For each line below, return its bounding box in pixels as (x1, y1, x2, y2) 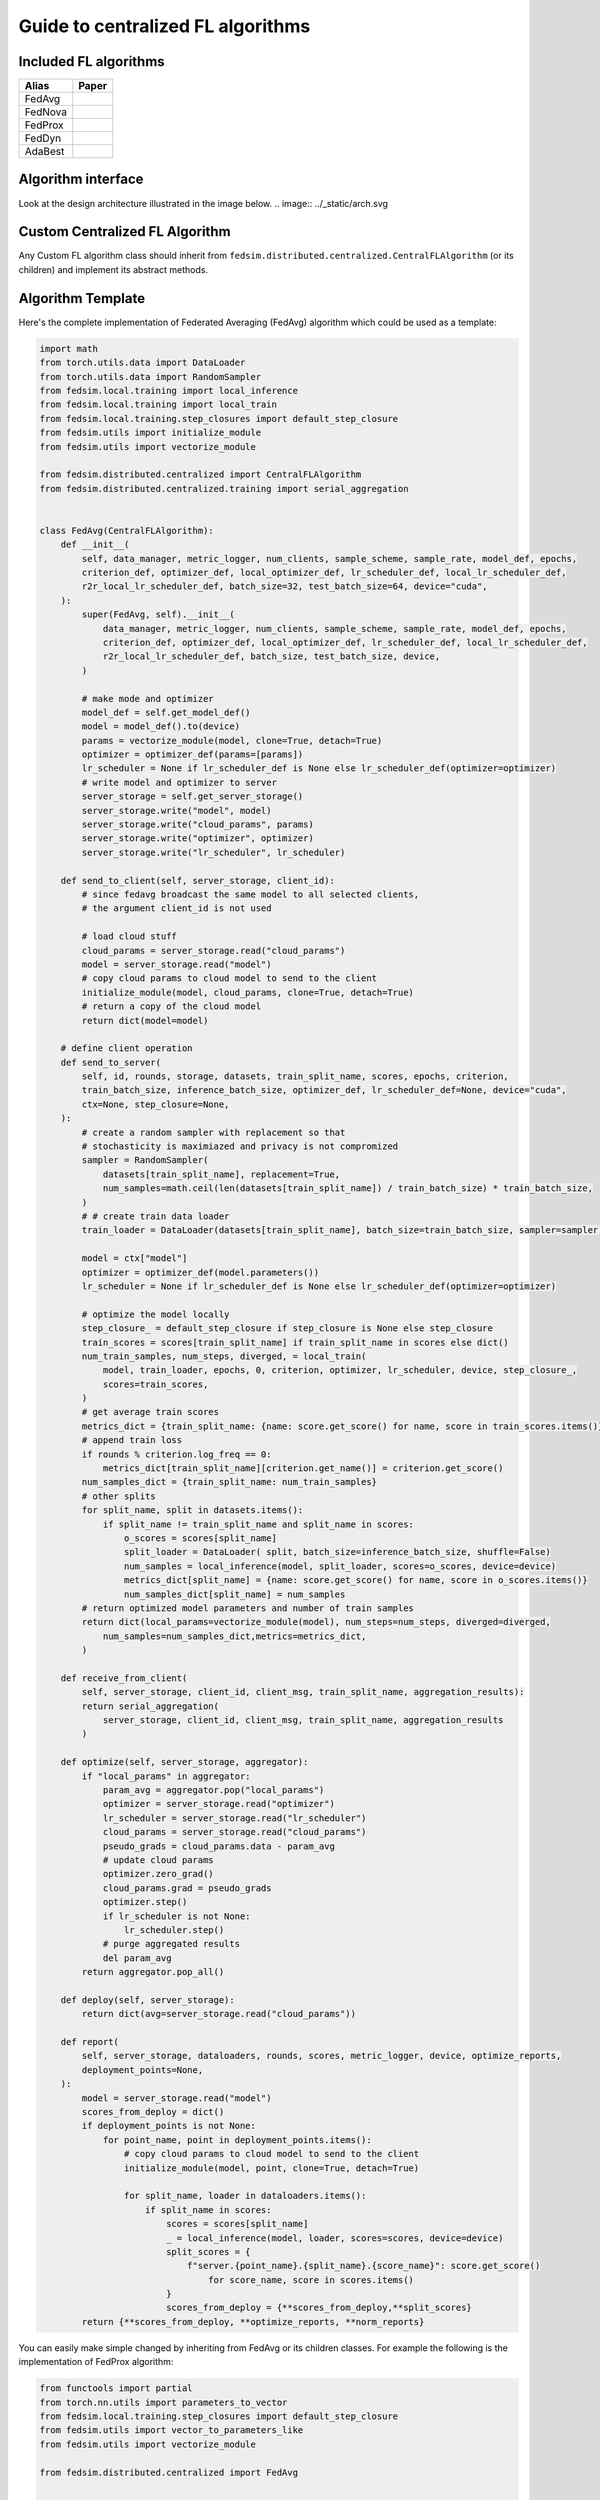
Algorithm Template (18, 290, 145, 307)
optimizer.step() (102, 1896, 188, 1908)
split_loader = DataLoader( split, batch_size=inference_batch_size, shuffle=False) (123, 1546, 552, 1558)
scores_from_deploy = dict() (81, 2106, 225, 2117)
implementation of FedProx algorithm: (18, 2356, 174, 2368)
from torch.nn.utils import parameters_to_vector (39, 2396, 288, 2408)
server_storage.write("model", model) (81, 805, 272, 816)
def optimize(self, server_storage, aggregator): (60, 1756, 309, 1768)
